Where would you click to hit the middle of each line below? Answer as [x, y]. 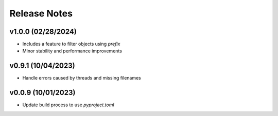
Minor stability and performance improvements [72, 51]
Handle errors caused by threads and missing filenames [82, 78]
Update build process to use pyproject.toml [68, 105]
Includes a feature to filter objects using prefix [71, 44]
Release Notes [41, 13]
